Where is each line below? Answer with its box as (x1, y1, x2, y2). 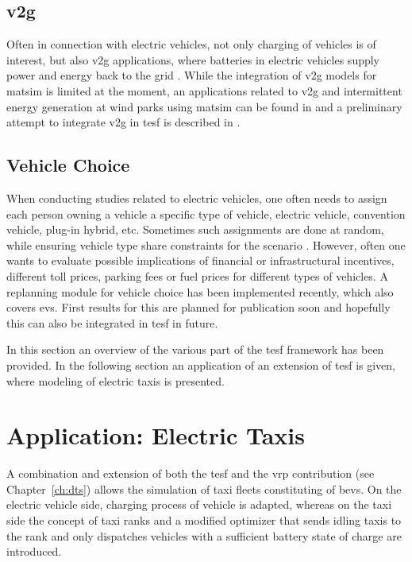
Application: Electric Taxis (6, 419, 305, 452)
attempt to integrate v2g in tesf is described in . (6, 114, 241, 130)
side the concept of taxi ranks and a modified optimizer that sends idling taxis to (6, 512, 402, 528)
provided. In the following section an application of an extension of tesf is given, (6, 356, 396, 373)
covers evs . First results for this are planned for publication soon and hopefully (6, 299, 391, 316)
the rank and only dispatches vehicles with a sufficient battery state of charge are (6, 527, 402, 544)
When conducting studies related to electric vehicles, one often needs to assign (6, 189, 387, 206)
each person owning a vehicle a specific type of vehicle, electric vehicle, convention (6, 205, 406, 222)
